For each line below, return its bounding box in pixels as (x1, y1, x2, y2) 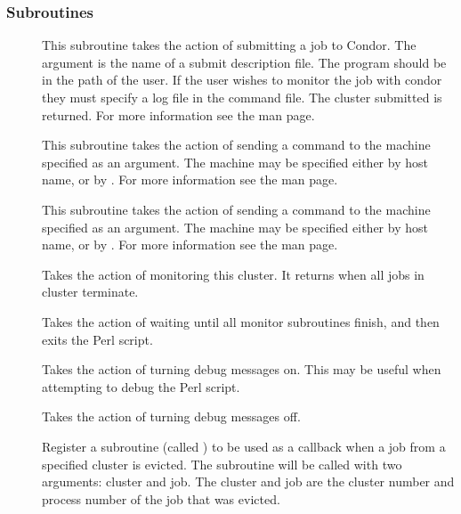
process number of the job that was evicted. (42, 489, 280, 508)
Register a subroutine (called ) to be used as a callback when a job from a (42, 436, 446, 455)
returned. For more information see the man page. (42, 105, 315, 124)
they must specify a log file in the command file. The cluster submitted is (42, 88, 442, 106)
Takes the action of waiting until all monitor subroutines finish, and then (42, 312, 440, 330)
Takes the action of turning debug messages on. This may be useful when (42, 360, 441, 379)
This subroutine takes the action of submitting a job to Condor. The (42, 36, 417, 54)
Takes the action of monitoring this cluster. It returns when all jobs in (42, 265, 425, 283)
